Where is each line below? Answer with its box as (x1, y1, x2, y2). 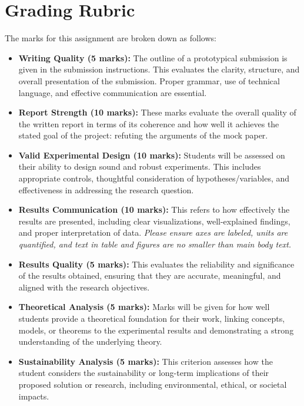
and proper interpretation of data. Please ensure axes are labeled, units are (18, 226, 288, 239)
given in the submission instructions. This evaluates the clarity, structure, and (18, 63, 300, 75)
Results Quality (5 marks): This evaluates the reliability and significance (18, 258, 295, 270)
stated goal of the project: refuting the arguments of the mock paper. (18, 129, 268, 141)
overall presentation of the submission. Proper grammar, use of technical (18, 74, 280, 87)
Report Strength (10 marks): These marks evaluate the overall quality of (18, 106, 296, 118)
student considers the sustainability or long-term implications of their (18, 367, 269, 379)
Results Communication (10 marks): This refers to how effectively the (18, 203, 290, 216)
